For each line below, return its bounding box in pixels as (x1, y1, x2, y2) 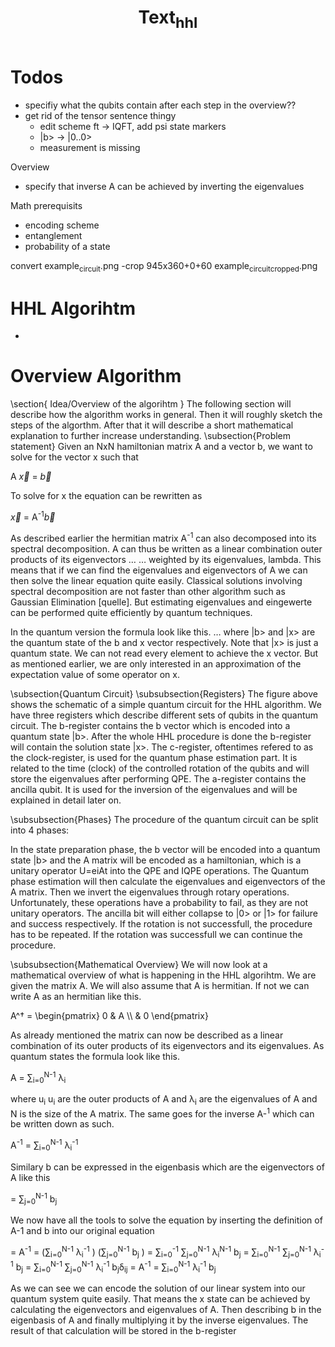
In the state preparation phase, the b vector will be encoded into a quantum (10, 843, 321, 855)
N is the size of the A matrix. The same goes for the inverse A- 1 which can (10, 1106, 315, 1120)
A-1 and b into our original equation (10, 1225, 155, 1237)
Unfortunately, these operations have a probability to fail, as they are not (10, 896, 309, 908)
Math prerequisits (10, 199, 83, 211)
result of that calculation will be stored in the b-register (10, 1325, 237, 1337)
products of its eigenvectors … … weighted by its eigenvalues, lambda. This (10, 553, 322, 565)
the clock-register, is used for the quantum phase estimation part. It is (10, 751, 298, 763)
